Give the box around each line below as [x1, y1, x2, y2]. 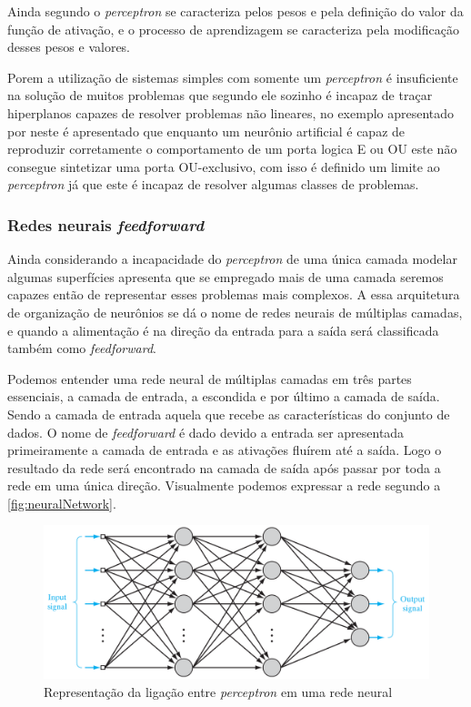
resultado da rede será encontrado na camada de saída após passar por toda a [7, 458, 441, 477]
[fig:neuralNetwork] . [7, 493, 116, 512]
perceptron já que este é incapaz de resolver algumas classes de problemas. [7, 175, 419, 194]
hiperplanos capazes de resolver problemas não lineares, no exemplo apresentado [7, 103, 455, 122]
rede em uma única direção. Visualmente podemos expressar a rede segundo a [7, 476, 441, 495]
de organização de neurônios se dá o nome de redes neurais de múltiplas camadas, [7, 302, 463, 321]
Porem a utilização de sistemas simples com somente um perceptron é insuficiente [7, 67, 458, 86]
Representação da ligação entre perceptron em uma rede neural [44, 682, 393, 701]
